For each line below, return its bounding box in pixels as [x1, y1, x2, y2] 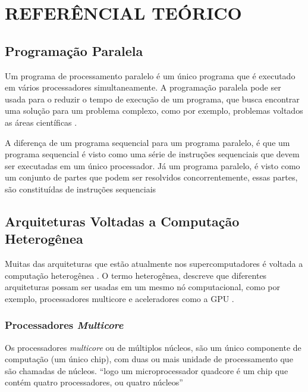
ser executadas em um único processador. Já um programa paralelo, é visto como [5, 159, 300, 172]
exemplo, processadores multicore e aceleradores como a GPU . [5, 292, 234, 304]
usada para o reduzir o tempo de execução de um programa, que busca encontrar [5, 92, 300, 105]
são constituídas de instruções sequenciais [5, 182, 156, 195]
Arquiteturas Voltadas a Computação [5, 211, 240, 230]
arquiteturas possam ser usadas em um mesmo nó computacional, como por [5, 281, 281, 293]
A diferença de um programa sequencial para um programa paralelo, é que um [5, 136, 290, 148]
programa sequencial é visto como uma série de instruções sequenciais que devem [5, 148, 300, 160]
